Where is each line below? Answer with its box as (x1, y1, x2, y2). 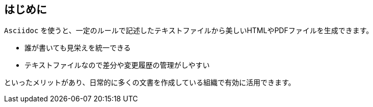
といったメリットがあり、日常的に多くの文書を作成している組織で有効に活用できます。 (4, 78, 296, 87)
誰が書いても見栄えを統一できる (24, 43, 131, 52)
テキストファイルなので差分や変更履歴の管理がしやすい (24, 61, 210, 70)
